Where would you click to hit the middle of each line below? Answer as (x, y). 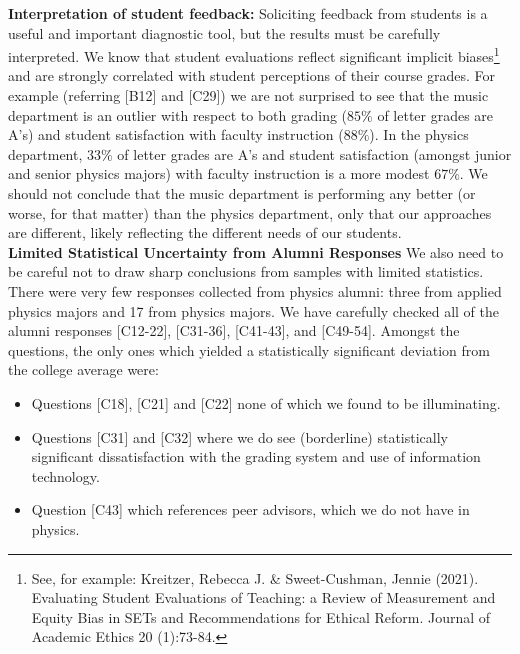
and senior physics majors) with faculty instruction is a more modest (219, 173)
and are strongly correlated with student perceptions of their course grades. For (252, 75)
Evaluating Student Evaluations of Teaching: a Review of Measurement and (263, 597)
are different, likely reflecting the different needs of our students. (205, 232)
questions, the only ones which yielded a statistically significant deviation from (249, 349)
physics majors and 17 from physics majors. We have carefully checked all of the (253, 310)
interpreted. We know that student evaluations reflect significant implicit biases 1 (254, 54)
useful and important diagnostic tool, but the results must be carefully (224, 32)
